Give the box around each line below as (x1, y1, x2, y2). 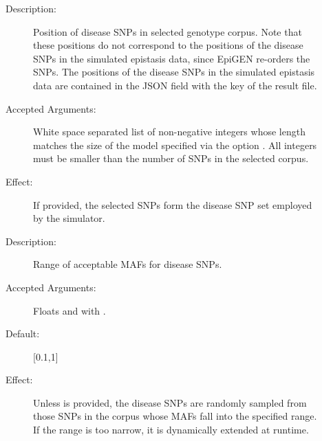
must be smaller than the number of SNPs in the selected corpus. (33, 151, 309, 166)
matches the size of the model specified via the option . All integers (33, 137, 317, 152)
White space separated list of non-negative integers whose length (33, 124, 305, 139)
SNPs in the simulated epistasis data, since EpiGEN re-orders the (33, 51, 310, 65)
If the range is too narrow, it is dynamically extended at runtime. (33, 422, 309, 437)
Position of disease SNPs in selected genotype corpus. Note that (33, 24, 302, 38)
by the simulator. (33, 211, 105, 225)
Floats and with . (33, 303, 106, 317)
